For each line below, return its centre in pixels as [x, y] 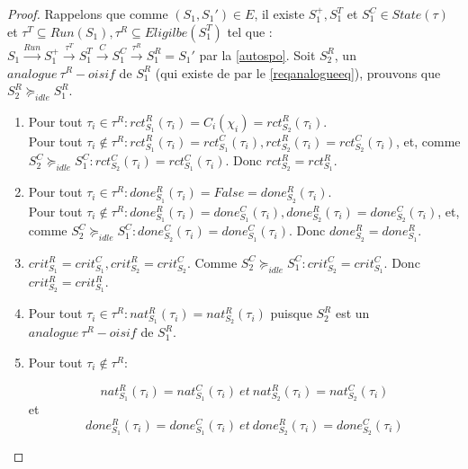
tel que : [250, 31]
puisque [291, 313]
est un [352, 313]
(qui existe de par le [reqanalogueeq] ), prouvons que [298, 72]
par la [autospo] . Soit [257, 54]
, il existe [279, 13]
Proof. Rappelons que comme [88, 13]
